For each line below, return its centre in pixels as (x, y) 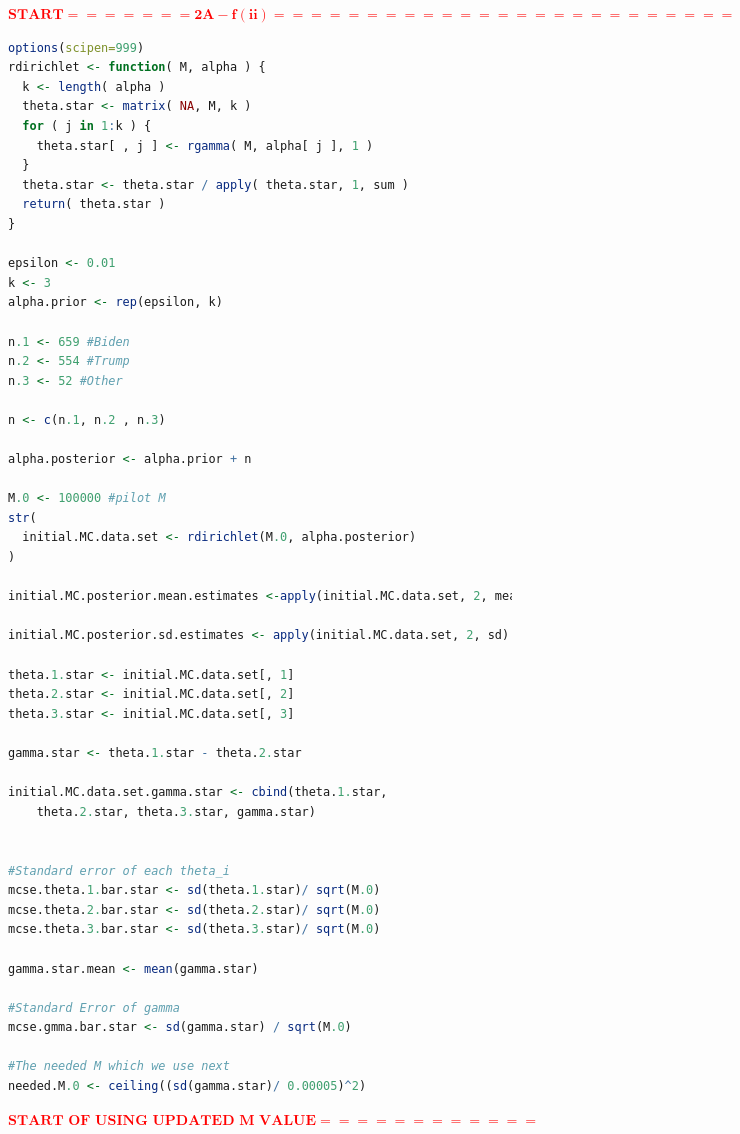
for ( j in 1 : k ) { (87, 125)
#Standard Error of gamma (94, 1007)
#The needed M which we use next (119, 1066)
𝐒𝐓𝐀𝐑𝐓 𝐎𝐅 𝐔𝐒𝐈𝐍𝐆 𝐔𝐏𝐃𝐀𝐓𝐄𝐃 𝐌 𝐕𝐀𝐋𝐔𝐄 (162, 1120)
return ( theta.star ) (94, 204)
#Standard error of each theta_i (119, 870)
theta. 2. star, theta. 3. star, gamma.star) (176, 811)
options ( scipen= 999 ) (76, 47)
